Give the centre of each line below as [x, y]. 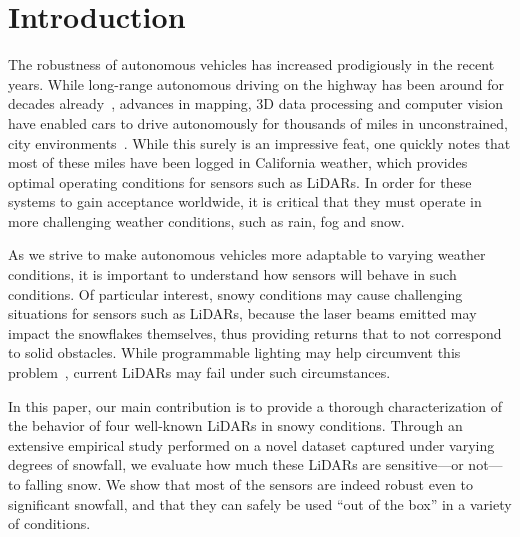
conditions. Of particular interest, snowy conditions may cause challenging [235, 293]
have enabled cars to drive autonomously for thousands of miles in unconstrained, [258, 122]
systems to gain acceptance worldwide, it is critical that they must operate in [245, 201]
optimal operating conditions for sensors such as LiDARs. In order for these [240, 181]
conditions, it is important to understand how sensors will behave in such [232, 274]
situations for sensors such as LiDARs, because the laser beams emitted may [242, 313]
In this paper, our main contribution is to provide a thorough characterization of [255, 405]
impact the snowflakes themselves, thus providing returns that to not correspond [255, 332]
